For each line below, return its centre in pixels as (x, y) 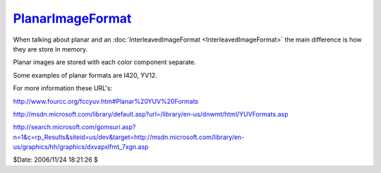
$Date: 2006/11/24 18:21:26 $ (55, 160)
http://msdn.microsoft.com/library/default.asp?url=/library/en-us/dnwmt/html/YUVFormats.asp (151, 114)
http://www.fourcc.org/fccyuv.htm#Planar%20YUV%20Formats (106, 101)
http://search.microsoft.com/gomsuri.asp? (74, 127)
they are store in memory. (50, 49)
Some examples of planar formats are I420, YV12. (85, 75)
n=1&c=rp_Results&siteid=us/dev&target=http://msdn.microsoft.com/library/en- (129, 137)
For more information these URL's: (63, 88)
